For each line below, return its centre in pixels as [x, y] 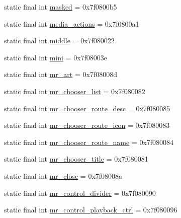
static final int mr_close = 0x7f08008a [63, 175]
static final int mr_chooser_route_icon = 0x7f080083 [87, 125]
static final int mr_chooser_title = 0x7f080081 [76, 159]
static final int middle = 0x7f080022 [59, 41]
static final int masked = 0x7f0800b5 [61, 7]
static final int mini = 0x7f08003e [56, 57]
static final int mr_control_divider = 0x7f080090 [80, 193]
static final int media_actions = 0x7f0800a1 [72, 23]
